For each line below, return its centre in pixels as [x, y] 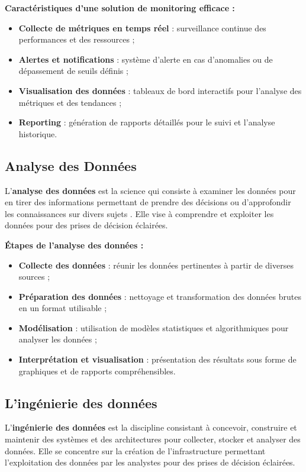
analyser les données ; [58, 339]
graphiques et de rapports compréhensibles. [97, 371]
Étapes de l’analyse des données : [74, 245]
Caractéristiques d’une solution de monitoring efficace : [120, 8]
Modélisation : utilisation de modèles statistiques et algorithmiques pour [154, 327]
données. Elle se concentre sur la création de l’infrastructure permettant [135, 450]
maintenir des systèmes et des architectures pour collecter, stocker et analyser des [153, 439]
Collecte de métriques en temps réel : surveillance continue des [142, 28]
